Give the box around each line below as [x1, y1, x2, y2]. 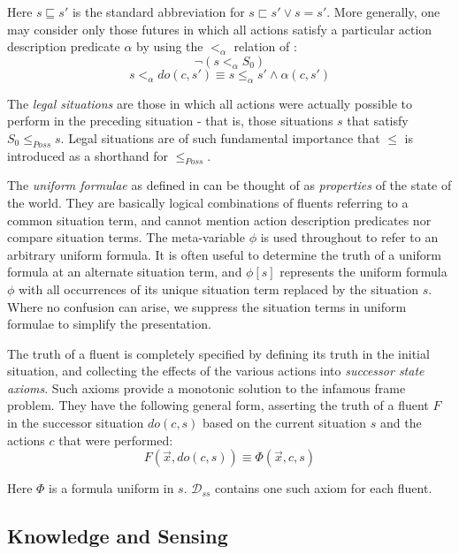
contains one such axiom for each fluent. [215, 479, 432, 497]
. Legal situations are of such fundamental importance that [60, 128, 380, 147]
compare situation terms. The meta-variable [7, 228, 245, 247]
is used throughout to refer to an [260, 228, 439, 247]
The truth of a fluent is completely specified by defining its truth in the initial [7, 344, 430, 362]
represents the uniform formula [279, 262, 448, 281]
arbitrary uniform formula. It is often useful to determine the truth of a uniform [7, 245, 441, 263]
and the [379, 414, 422, 432]
